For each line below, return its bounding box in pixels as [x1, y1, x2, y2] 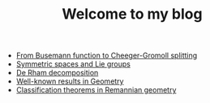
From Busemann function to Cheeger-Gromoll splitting [15, 50, 198, 61]
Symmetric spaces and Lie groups [15, 59, 131, 69]
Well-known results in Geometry [15, 76, 124, 86]
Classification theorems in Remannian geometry [15, 85, 177, 95]
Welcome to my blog [62, 5, 203, 24]
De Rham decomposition [15, 68, 99, 78]
